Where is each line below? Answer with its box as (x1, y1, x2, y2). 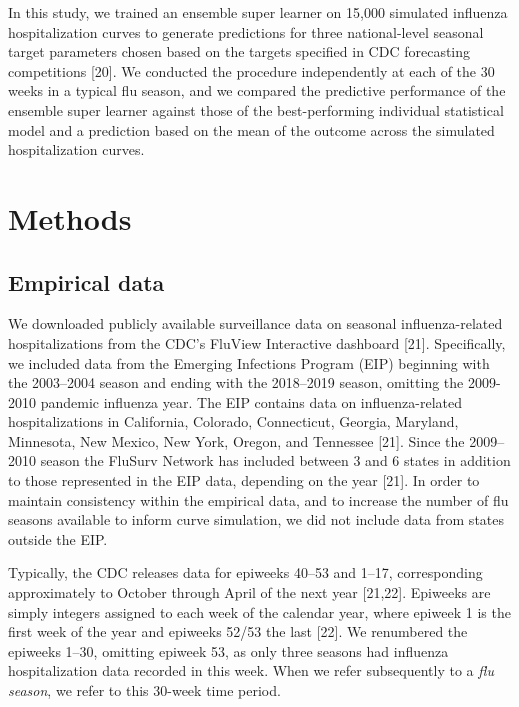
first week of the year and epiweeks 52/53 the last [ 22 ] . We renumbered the (8, 621, 468, 642)
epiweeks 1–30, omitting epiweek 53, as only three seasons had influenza (8, 640, 449, 661)
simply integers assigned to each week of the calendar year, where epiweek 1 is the (8, 601, 511, 622)
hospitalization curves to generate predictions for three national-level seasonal (8, 21, 484, 42)
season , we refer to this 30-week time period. (8, 680, 281, 701)
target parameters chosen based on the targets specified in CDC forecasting (8, 41, 471, 62)
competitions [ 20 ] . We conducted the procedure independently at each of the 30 (8, 60, 495, 81)
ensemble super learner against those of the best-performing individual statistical (8, 99, 504, 120)
